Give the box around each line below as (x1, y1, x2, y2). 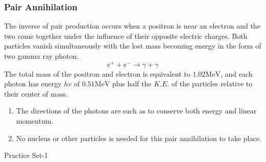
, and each (220, 68, 253, 79)
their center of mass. (4, 88, 68, 99)
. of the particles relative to (167, 78, 253, 89)
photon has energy (4, 78, 62, 89)
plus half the (112, 78, 152, 89)
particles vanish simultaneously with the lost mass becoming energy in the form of (4, 40, 261, 51)
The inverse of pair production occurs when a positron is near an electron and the (4, 20, 260, 31)
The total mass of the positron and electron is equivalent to (4, 68, 190, 79)
